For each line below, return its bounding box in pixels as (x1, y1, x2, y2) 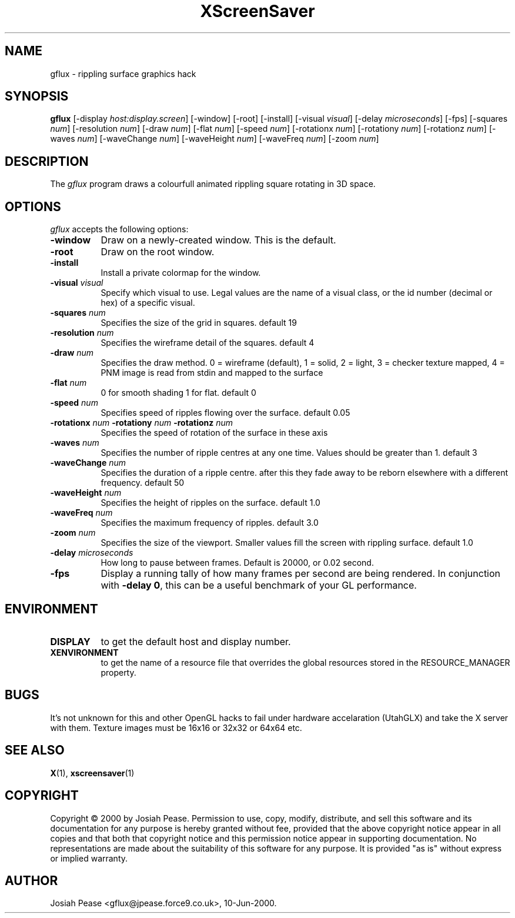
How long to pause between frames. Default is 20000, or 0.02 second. (101, 558, 374, 568)
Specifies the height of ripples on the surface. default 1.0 (101, 498, 320, 508)
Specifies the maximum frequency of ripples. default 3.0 (101, 518, 319, 528)
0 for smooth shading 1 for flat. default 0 (101, 388, 256, 398)
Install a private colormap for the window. (101, 268, 261, 278)
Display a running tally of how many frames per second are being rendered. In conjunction (101, 568, 501, 580)
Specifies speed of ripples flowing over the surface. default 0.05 (101, 408, 350, 418)
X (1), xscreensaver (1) (50, 767, 135, 778)
